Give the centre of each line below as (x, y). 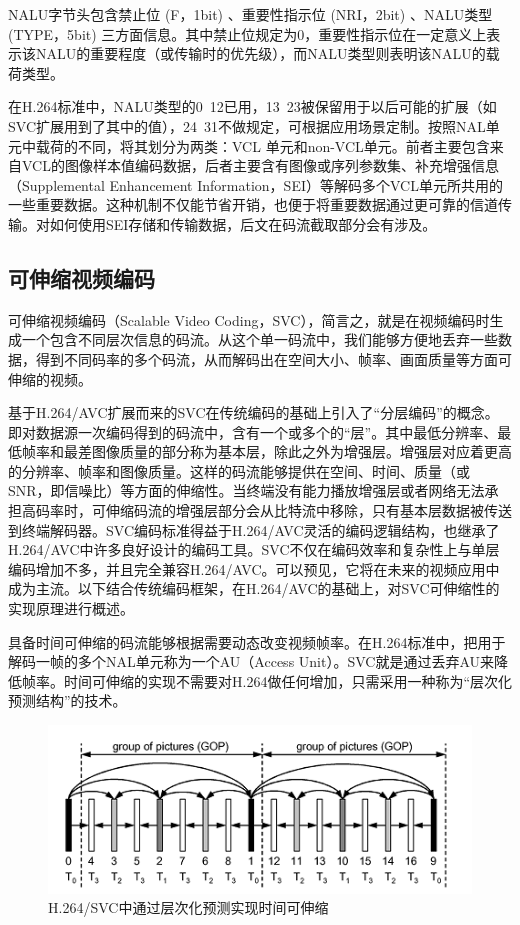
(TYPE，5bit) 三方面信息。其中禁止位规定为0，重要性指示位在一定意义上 (247, 33)
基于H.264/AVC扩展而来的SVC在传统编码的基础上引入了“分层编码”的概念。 (253, 412)
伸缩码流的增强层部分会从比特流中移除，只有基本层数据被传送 (308, 510)
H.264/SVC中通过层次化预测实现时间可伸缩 (188, 907)
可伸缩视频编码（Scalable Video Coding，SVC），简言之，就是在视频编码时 (249, 319)
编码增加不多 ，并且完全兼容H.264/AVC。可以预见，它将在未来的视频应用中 (254, 568)
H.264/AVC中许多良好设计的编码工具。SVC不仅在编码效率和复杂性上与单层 (254, 549)
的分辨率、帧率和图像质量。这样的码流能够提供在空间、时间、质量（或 (239, 470)
